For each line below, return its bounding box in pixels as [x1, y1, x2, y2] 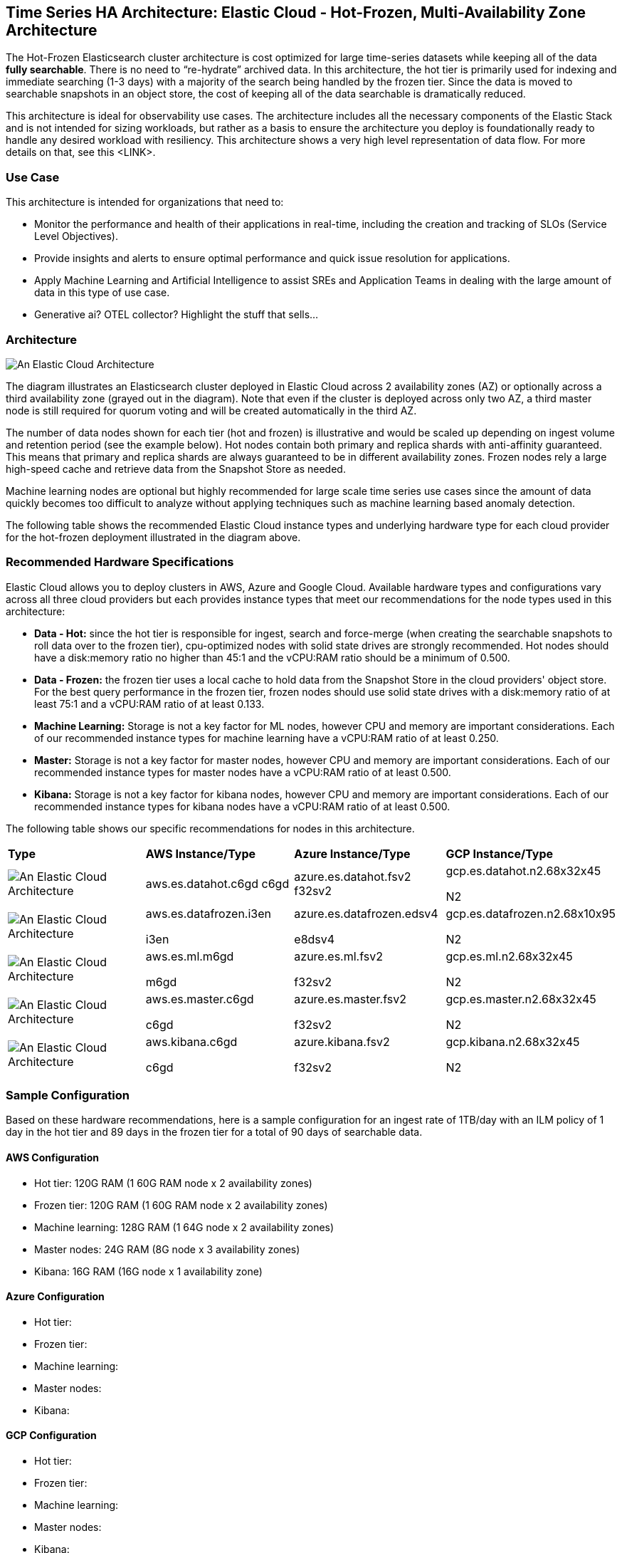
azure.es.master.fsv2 [294, 991, 406, 1006]
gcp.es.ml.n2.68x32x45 [446, 948, 573, 963]
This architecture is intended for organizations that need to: [6, 196, 284, 209]
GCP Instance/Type [446, 846, 554, 861]
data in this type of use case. [34, 286, 170, 299]
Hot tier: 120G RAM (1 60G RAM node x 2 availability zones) [34, 1176, 312, 1189]
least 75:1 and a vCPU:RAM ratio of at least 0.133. [34, 697, 265, 710]
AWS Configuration [6, 1151, 99, 1164]
